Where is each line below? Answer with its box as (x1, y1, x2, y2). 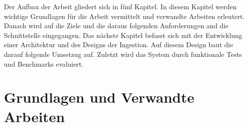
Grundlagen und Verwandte (4, 87, 195, 107)
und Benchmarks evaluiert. (4, 58, 84, 69)
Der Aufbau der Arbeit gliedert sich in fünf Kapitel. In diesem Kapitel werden (4, 1, 237, 11)
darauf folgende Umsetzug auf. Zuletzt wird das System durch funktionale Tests (4, 49, 242, 59)
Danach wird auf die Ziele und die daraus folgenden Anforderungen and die (4, 20, 229, 31)
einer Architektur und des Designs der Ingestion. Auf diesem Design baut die (4, 39, 233, 50)
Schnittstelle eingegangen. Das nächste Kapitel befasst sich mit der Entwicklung (4, 30, 243, 40)
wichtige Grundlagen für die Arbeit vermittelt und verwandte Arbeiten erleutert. (4, 11, 245, 21)
